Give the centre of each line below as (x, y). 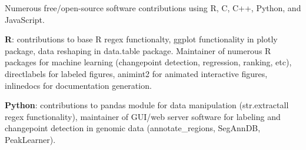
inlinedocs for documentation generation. (78, 85)
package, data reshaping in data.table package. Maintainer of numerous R (138, 50)
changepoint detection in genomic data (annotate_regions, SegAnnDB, (133, 128)
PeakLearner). (30, 139)
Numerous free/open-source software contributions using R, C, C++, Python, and (153, 8)
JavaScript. (25, 19)
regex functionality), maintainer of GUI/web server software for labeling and (143, 116)
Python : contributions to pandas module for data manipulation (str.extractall (147, 105)
